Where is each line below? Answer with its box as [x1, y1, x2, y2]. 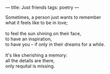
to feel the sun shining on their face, [5, 31, 81, 36]
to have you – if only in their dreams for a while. [5, 41, 105, 47]
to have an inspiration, [5, 36, 52, 42]
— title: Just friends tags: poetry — [5, 5, 79, 10]
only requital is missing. [5, 63, 55, 69]
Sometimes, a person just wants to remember [5, 14, 101, 20]
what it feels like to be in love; [5, 20, 68, 26]
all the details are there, [5, 58, 55, 63]
